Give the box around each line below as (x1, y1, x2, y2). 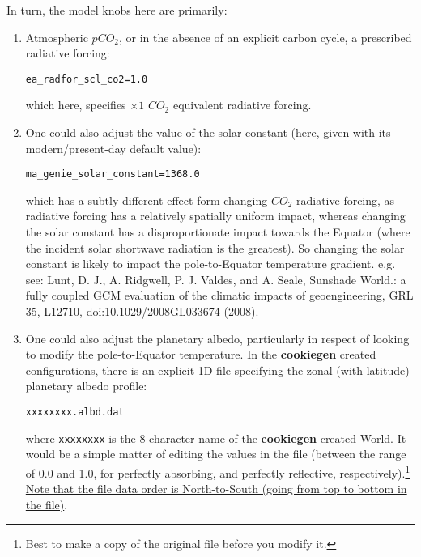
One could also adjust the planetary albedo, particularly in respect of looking (25, 330, 410, 347)
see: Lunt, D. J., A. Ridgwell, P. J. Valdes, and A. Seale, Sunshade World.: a (25, 270, 406, 287)
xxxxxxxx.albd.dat (25, 406, 125, 418)
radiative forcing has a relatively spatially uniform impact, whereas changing (25, 207, 406, 224)
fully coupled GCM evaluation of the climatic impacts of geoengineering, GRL (25, 287, 414, 304)
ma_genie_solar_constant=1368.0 (25, 168, 200, 181)
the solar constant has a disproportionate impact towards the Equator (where (25, 223, 410, 240)
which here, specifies (25, 96, 126, 113)
